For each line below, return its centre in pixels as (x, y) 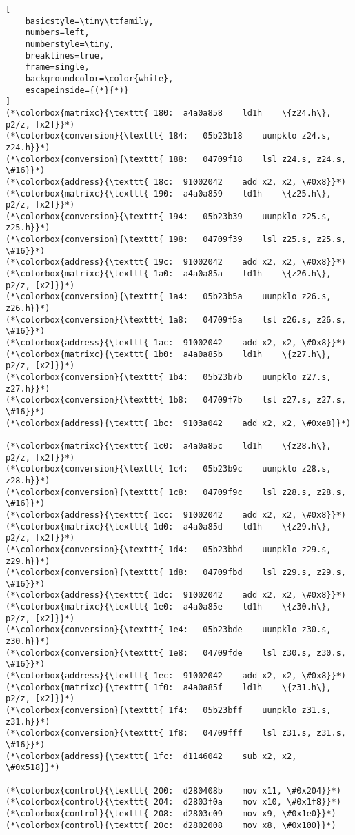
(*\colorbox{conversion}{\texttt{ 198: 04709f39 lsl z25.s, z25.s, (176, 240)
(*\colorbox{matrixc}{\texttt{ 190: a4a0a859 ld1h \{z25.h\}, (169, 193)
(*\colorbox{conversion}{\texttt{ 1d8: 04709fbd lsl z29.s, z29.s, (176, 573)
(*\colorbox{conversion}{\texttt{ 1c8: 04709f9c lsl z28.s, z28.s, (176, 492)
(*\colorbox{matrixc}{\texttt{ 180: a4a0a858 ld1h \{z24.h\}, (169, 113)
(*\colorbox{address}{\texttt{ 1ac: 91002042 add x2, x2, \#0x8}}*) (176, 343)
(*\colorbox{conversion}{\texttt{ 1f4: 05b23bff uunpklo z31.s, (169, 711)
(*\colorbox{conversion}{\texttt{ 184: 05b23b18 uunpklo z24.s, (169, 136)
